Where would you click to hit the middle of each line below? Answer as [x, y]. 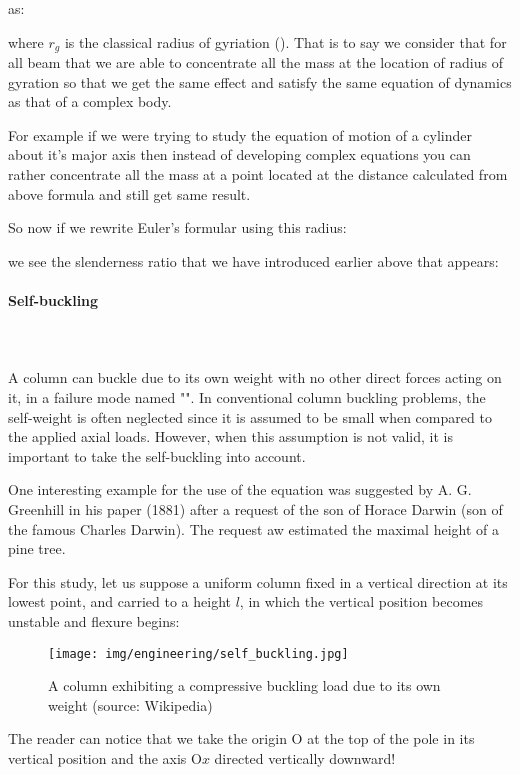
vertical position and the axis [97, 757]
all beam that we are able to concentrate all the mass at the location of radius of [255, 62]
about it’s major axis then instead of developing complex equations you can [239, 154]
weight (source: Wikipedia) [130, 704]
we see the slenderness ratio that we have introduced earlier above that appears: [253, 260]
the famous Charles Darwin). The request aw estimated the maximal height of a [253, 528]
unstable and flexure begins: [94, 620]
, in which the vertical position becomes [361, 601]
